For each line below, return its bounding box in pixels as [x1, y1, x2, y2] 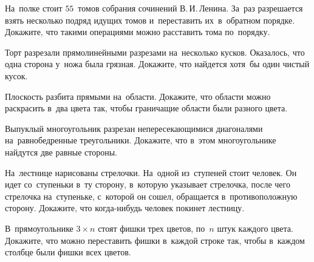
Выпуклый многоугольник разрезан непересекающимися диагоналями [5, 122, 263, 134]
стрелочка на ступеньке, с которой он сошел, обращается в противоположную [5, 189, 298, 202]
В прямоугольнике [5, 221, 73, 234]
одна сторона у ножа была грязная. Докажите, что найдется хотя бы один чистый [5, 57, 310, 70]
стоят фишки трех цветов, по [98, 221, 205, 234]
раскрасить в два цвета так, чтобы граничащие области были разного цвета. [5, 102, 288, 114]
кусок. [5, 69, 28, 82]
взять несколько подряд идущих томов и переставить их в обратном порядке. [5, 13, 295, 26]
